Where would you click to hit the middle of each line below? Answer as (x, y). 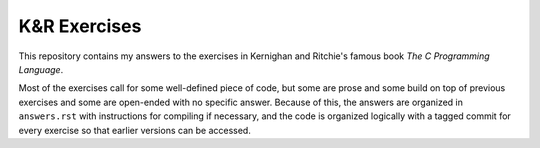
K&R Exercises (80, 26)
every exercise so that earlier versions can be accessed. (135, 130)
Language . (41, 69)
